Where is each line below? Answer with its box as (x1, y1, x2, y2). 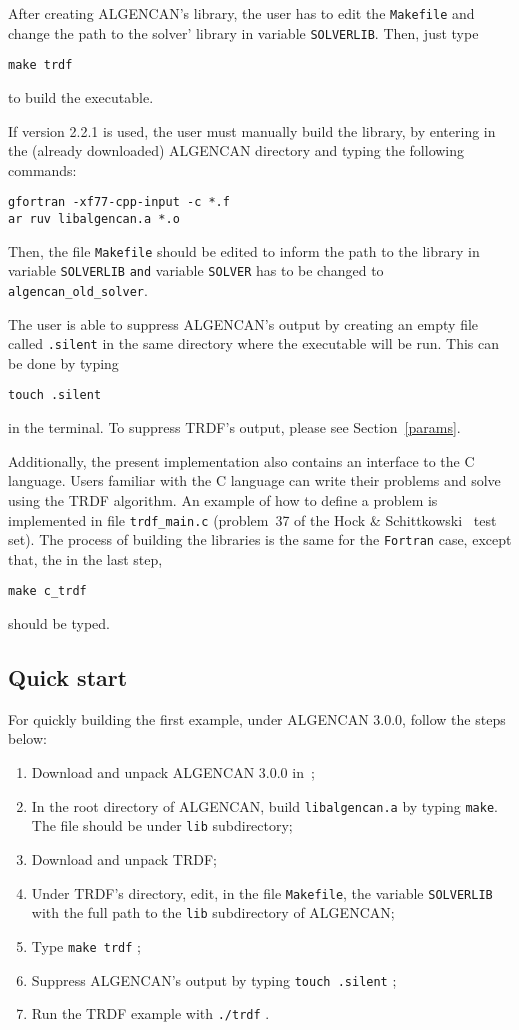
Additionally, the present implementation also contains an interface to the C (8, 450, 475, 471)
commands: (8, 159, 77, 180)
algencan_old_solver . (8, 279, 148, 300)
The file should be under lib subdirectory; (31, 815, 293, 836)
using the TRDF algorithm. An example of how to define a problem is (8, 489, 438, 510)
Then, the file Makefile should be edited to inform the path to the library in (8, 240, 480, 261)
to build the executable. (8, 86, 154, 107)
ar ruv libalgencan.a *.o (8, 212, 180, 226)
